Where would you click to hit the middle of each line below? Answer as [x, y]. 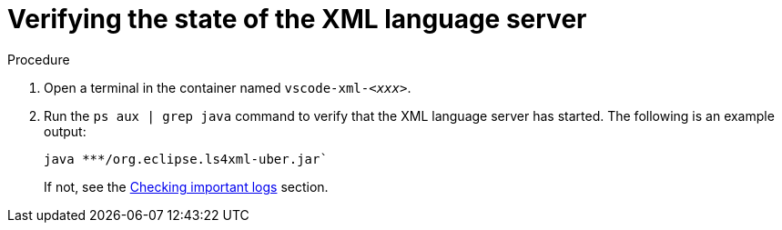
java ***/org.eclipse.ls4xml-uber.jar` [186, 159]
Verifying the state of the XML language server [297, 19]
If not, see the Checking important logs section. [186, 186]
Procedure [39, 59]
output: [65, 131]
